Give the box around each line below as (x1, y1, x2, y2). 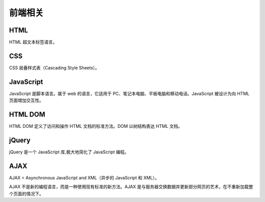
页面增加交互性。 (9, 97, 44, 103)
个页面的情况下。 (9, 191, 44, 197)
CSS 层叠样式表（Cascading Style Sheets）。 (9, 64, 100, 71)
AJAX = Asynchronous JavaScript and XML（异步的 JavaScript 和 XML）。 (9, 174, 159, 180)
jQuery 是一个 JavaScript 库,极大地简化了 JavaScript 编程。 (9, 149, 130, 155)
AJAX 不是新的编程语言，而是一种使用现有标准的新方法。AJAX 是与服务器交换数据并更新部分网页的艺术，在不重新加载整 (9, 184, 254, 190)
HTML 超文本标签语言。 (9, 39, 57, 45)
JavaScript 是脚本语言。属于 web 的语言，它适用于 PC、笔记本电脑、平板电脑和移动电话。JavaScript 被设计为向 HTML (9, 90, 250, 96)
